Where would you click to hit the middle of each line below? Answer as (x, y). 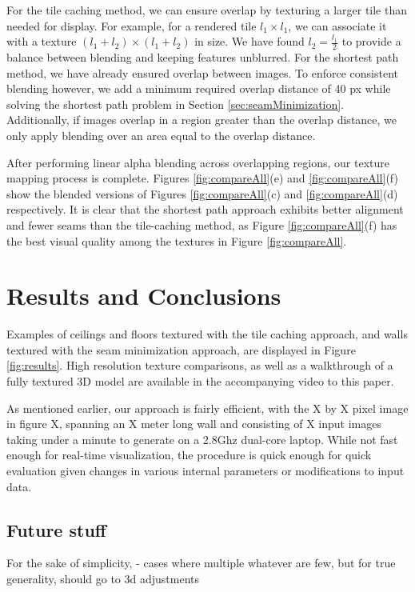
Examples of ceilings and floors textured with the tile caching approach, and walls (207, 334)
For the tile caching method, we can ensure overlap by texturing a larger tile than (207, 10)
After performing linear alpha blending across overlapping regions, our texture (198, 162)
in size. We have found (249, 41)
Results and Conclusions (144, 296)
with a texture (42, 41)
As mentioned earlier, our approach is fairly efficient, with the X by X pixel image (207, 408)
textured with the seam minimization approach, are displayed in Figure (181, 349)
